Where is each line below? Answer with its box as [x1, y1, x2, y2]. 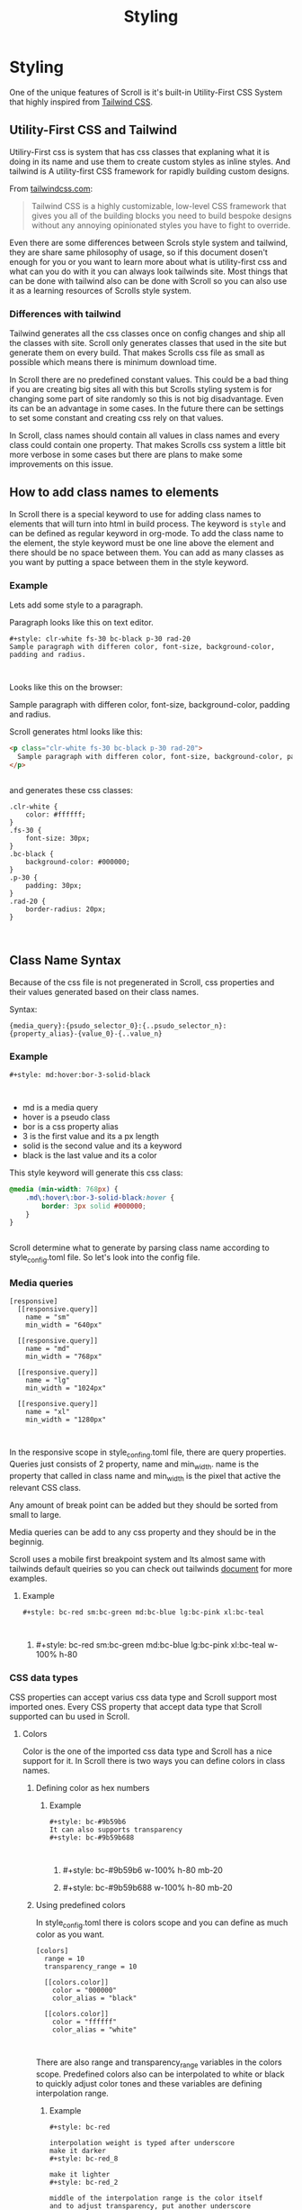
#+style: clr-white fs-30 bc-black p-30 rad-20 [9, 635, 191, 644]
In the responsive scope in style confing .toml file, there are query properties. [9, 1447, 287, 1460]
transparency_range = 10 [43, 1962, 138, 1971]
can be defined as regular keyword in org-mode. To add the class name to [9, 527, 285, 538]
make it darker [49, 2146, 106, 2155]
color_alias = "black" [52, 1994, 138, 2003]
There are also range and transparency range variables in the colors [35, 2057, 282, 2069]
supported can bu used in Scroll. [9, 1711, 130, 1722]
